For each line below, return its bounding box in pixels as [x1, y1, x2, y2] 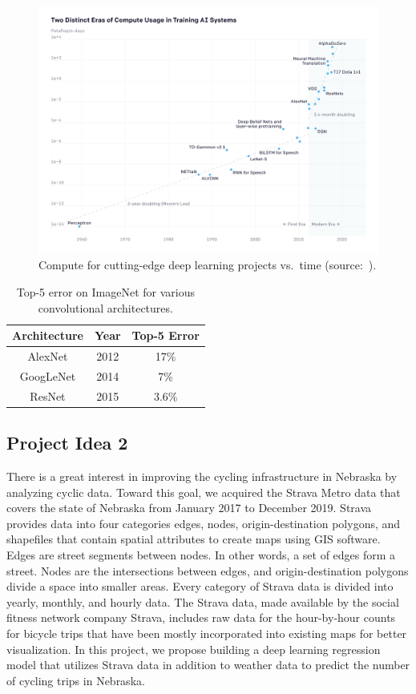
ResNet [30, 387, 66, 404]
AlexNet [27, 348, 68, 365]
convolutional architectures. [38, 299, 173, 316]
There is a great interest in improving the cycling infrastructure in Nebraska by [6, 468, 398, 485]
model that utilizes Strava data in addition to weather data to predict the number [6, 656, 410, 673]
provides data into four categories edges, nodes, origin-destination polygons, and [6, 514, 401, 531]
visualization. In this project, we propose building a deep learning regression [6, 640, 381, 657]
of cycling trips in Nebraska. [6, 672, 145, 688]
